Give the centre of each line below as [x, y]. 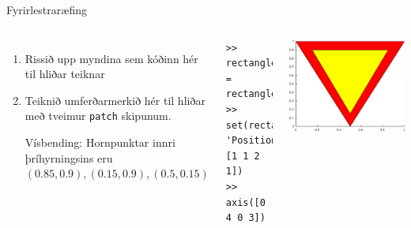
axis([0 [245, 202]
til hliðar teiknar [65, 74]
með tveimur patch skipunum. [98, 116]
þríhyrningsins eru [69, 157]
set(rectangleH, [268, 125]
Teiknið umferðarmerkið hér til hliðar [115, 100]
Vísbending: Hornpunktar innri [100, 142]
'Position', [257, 141]
